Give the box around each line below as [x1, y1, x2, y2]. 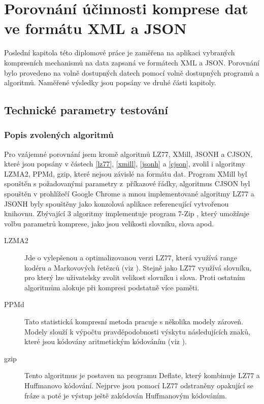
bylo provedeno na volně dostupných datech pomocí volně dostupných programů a [4, 67, 259, 78]
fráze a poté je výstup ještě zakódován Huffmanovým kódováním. [24, 390, 227, 400]
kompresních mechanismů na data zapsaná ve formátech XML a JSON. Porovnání [4, 57, 259, 68]
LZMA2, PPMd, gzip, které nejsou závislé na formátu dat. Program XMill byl [4, 168, 247, 179]
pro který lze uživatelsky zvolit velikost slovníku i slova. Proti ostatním [24, 272, 245, 283]
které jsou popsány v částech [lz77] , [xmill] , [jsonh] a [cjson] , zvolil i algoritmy [4, 158, 245, 169]
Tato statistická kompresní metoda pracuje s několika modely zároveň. [24, 316, 243, 326]
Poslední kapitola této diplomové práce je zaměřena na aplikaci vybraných [4, 47, 235, 58]
